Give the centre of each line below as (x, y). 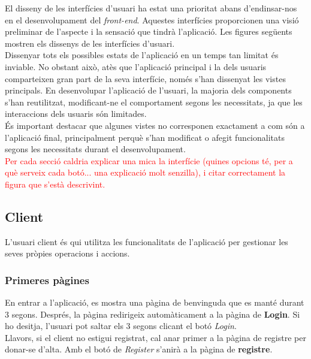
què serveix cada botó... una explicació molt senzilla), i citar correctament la (145, 172)
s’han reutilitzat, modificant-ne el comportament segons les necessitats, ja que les (154, 102)
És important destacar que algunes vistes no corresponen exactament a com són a (155, 125)
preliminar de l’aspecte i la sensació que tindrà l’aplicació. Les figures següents (149, 31)
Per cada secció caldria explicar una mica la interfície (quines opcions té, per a (149, 160)
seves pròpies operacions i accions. (67, 253)
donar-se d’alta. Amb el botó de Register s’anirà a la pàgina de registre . (139, 349)
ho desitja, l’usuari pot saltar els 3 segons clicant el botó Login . (121, 326)
